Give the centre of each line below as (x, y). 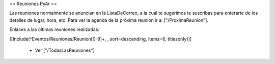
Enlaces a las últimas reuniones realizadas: (54, 29)
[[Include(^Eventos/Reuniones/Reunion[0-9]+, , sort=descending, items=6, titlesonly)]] (101, 39)
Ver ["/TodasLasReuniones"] (65, 50)
